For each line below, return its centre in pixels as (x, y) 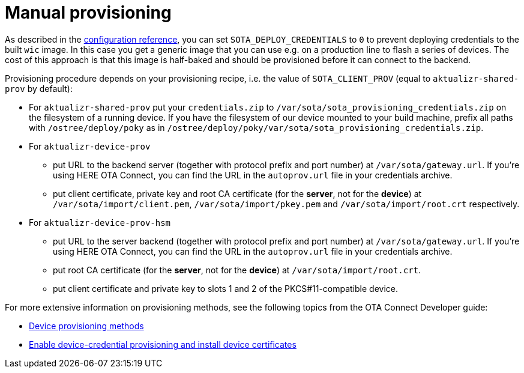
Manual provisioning (88, 13)
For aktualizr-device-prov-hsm (100, 222)
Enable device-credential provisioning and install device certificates (163, 344)
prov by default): (39, 88)
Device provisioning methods (86, 326)
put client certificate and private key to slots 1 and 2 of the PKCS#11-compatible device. (226, 288)
